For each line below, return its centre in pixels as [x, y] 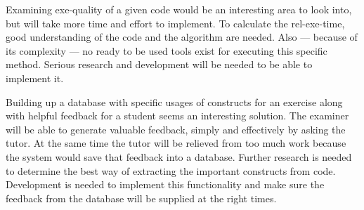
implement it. [35, 78]
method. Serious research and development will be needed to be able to [159, 64]
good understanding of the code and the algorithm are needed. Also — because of [182, 37]
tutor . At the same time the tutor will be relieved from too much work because [176, 143]
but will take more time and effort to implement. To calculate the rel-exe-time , [175, 23]
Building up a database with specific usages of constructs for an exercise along [174, 101]
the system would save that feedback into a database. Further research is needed [179, 156]
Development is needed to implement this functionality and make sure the [165, 184]
